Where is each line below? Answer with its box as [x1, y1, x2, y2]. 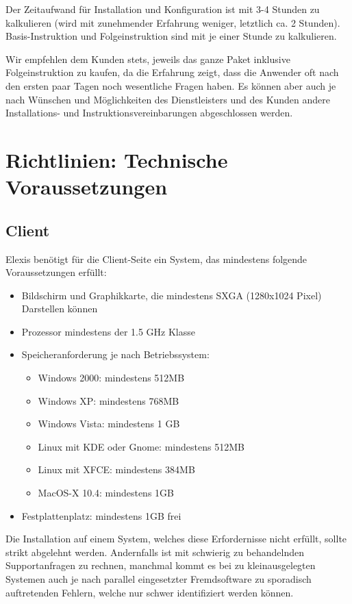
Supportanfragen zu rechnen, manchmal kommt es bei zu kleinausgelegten [5, 558, 316, 572]
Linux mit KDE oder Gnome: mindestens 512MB [38, 439, 244, 453]
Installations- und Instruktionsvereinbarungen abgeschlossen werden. [5, 105, 293, 120]
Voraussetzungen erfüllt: [5, 265, 107, 279]
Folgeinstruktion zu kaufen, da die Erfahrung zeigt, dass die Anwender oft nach [5, 65, 339, 79]
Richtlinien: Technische [5, 145, 228, 173]
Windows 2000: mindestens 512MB [38, 370, 185, 385]
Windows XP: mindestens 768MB [38, 393, 179, 407]
